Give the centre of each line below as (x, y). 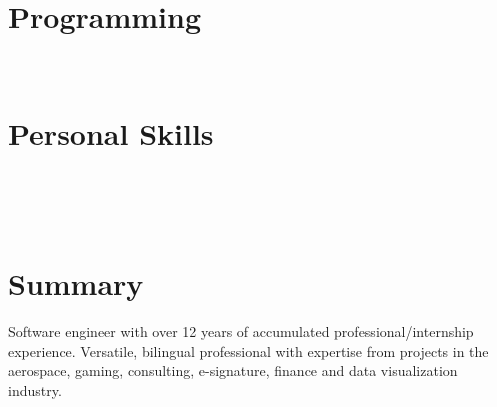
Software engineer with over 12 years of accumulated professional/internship (241, 331)
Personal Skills (111, 132)
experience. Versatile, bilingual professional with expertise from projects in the (248, 350)
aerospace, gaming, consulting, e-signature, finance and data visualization (233, 370)
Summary (76, 283)
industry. (35, 389)
